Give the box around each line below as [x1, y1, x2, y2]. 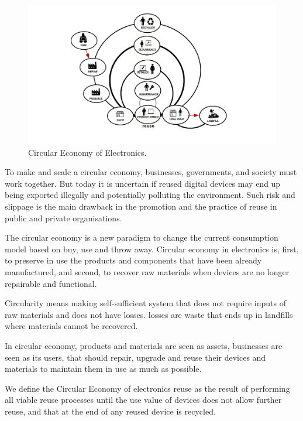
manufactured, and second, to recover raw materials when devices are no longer [5, 266, 290, 278]
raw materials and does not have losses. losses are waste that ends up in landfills [5, 308, 293, 320]
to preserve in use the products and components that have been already [5, 254, 262, 266]
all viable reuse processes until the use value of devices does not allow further [5, 393, 282, 406]
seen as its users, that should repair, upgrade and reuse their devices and [5, 351, 266, 363]
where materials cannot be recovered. [5, 320, 138, 332]
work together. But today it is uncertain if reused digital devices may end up [5, 177, 281, 189]
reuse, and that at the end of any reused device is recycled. [5, 405, 216, 417]
